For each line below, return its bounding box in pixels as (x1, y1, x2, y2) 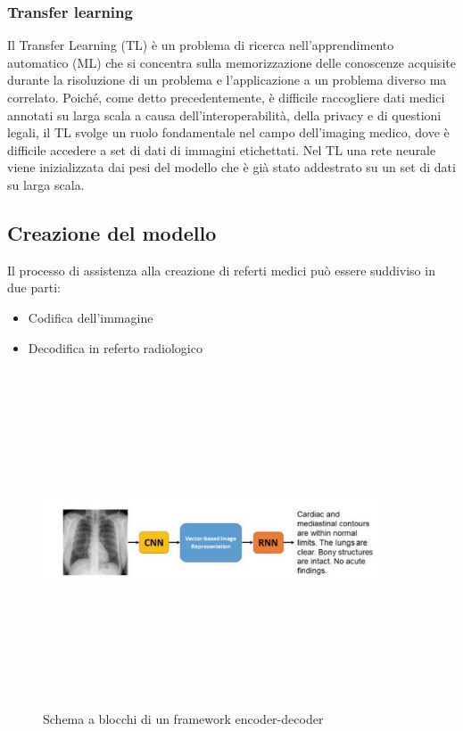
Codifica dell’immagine (28, 308, 153, 326)
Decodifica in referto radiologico (28, 338, 203, 357)
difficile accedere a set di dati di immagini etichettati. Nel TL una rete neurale (7, 140, 436, 159)
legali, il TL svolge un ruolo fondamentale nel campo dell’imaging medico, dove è (7, 123, 450, 142)
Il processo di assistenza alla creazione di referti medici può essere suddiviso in (7, 260, 435, 279)
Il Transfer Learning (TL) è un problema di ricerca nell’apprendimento (7, 36, 394, 54)
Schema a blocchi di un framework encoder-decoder (43, 709, 324, 727)
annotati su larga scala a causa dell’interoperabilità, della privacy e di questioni (7, 105, 442, 124)
